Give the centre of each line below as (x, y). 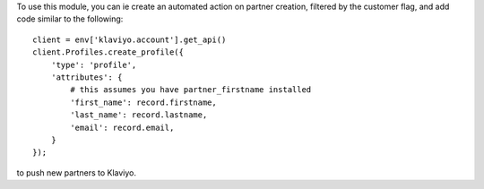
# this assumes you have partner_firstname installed (191, 90)
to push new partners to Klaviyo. (76, 172)
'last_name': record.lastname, (139, 115)
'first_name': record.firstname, (143, 102)
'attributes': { (86, 77)
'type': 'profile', (94, 64)
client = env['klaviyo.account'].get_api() (130, 39)
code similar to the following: (70, 19)
